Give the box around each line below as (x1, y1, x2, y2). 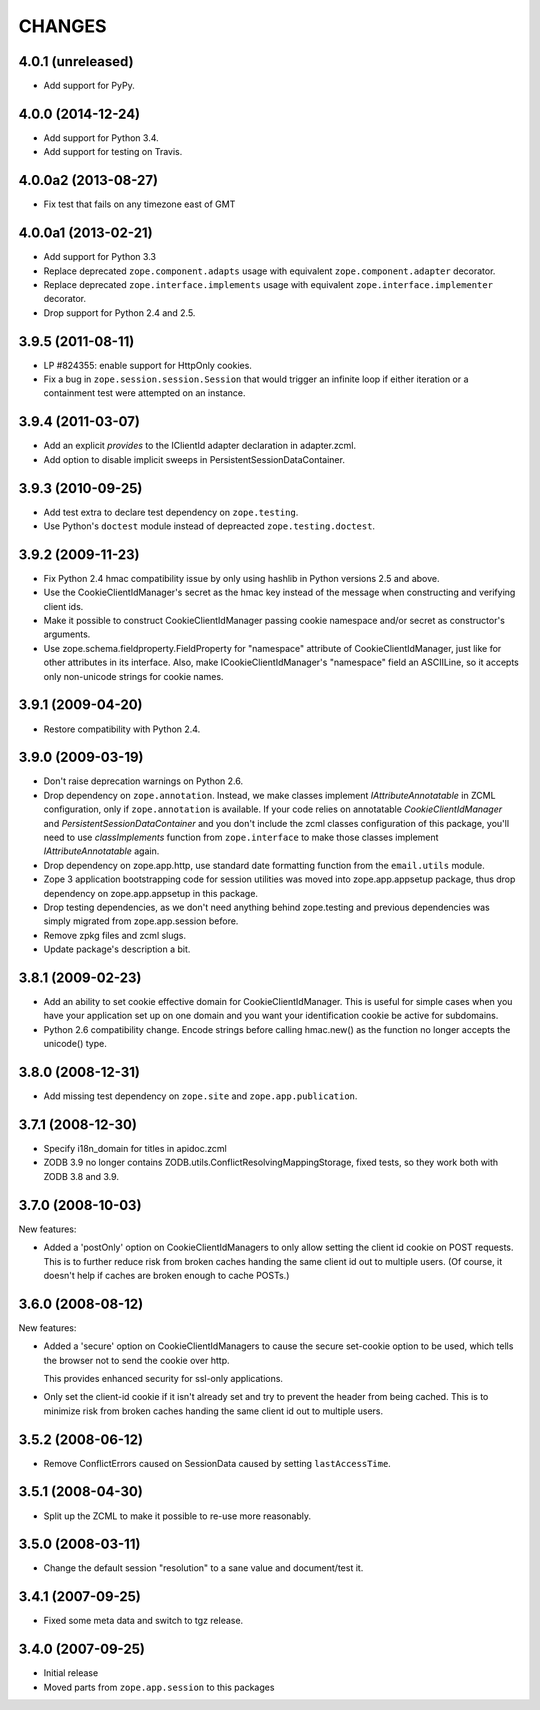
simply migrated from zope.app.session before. (43, 915, 239, 927)
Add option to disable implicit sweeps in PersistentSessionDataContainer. (43, 453, 345, 465)
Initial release (43, 1667, 99, 1679)
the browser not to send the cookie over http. (43, 1354, 230, 1366)
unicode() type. (43, 1038, 107, 1050)
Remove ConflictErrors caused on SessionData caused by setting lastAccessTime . (43, 1457, 392, 1469)
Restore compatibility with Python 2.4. (43, 723, 201, 735)
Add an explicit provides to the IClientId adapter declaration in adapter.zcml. (43, 440, 357, 452)
